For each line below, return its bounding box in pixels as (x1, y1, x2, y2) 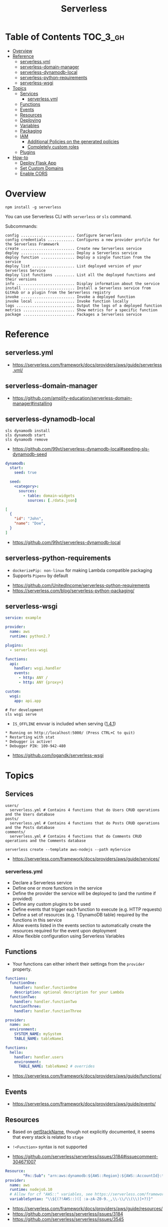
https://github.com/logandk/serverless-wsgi (12, 752, 104, 758)
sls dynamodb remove (5, 437, 48, 442)
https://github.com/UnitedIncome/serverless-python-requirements (12, 582, 150, 588)
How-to (12, 154, 28, 161)
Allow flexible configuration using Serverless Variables (12, 933, 125, 939)
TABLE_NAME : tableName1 (14, 1036, 64, 1041)
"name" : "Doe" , (14, 521, 46, 526)
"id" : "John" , (14, 516, 43, 521)
